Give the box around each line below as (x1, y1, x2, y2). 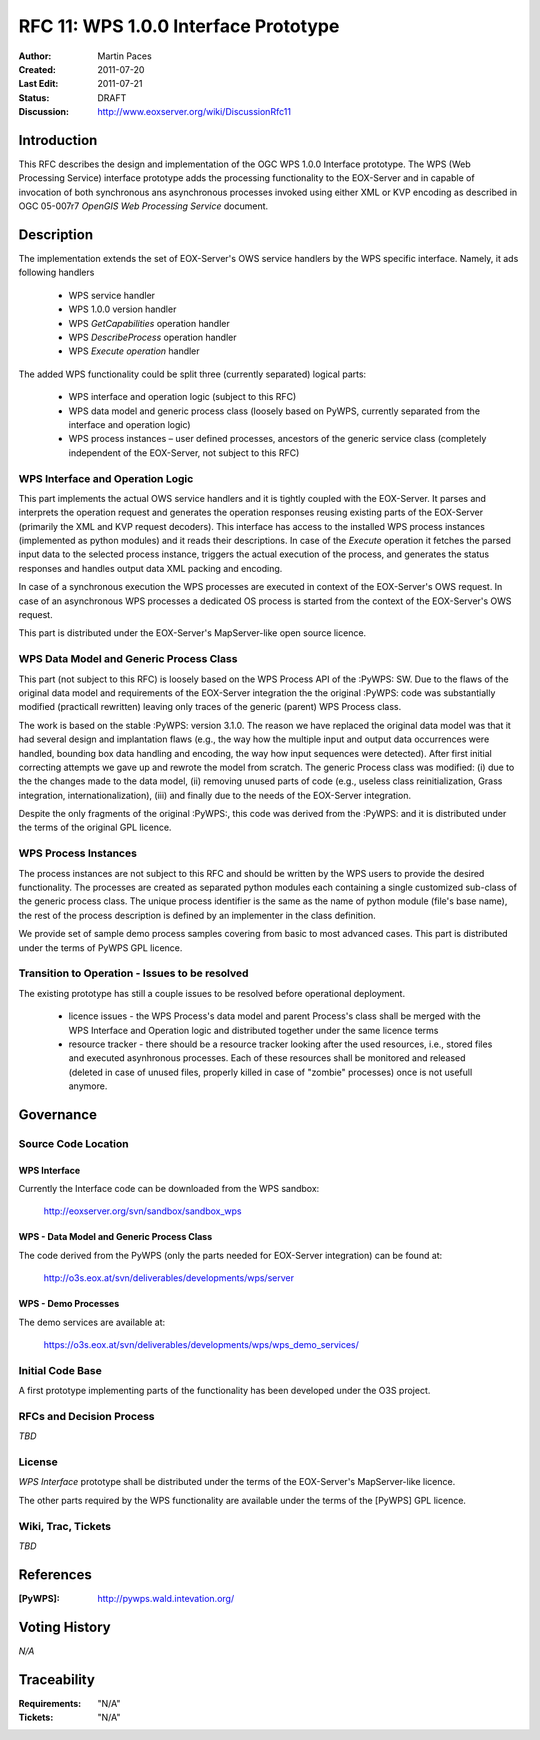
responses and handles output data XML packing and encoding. (18, 562, 283, 574)
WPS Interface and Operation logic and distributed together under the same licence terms (68, 1024, 439, 1036)
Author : (18, 50, 52, 62)
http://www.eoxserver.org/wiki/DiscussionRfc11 (97, 106, 292, 118)
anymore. (68, 1080, 108, 1092)
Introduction (18, 131, 98, 149)
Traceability (18, 1671, 95, 1688)
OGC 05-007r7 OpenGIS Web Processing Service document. (18, 200, 269, 212)
